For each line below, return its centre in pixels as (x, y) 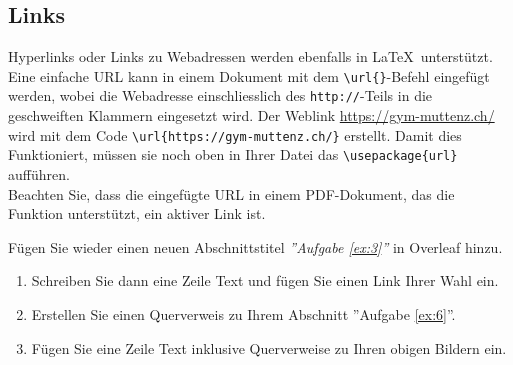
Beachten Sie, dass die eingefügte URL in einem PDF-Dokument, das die (231, 193)
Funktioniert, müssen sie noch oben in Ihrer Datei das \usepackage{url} (233, 154)
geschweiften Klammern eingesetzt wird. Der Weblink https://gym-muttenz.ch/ (251, 115)
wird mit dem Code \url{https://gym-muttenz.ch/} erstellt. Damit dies (235, 134)
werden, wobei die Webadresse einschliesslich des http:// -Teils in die (220, 95)
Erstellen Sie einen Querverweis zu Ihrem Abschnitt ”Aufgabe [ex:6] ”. (243, 313)
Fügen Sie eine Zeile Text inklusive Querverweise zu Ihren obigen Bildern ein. (269, 347)
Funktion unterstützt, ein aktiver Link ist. (137, 213)
